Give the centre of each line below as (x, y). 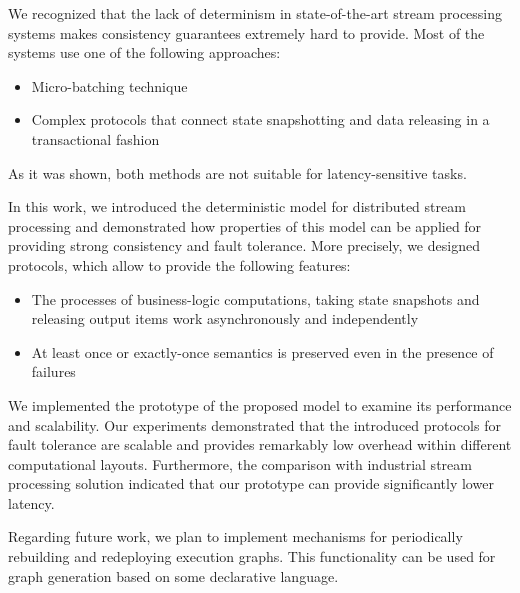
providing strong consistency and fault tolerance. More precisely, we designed (244, 245)
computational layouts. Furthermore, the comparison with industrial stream (240, 463)
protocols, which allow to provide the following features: (179, 264)
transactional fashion (95, 138)
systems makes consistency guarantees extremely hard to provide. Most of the (246, 32)
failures (53, 371)
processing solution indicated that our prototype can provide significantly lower (251, 483)
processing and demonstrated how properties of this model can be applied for (245, 225)
